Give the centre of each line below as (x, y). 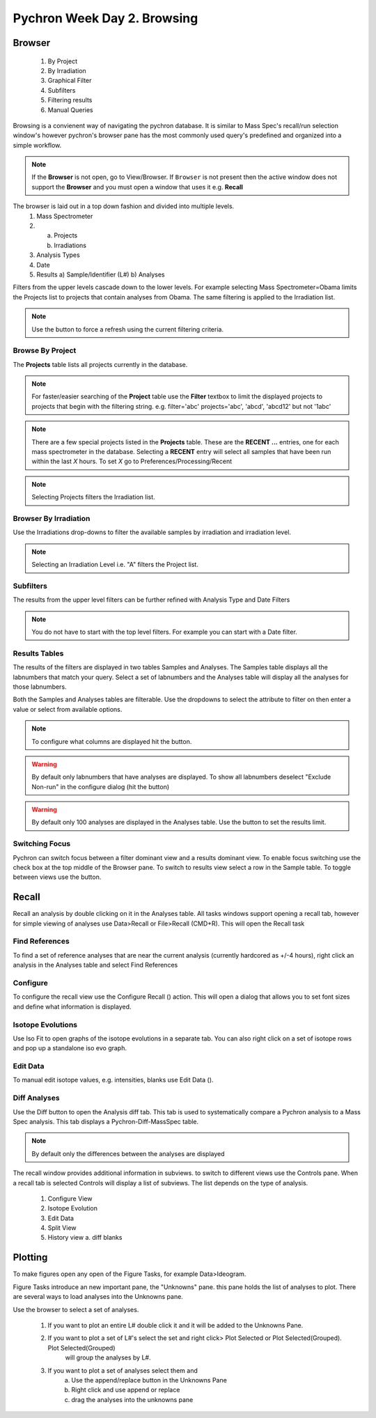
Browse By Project (45, 350)
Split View (62, 1228)
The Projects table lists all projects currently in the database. (100, 364)
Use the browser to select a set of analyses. (76, 1309)
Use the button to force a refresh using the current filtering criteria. (128, 329)
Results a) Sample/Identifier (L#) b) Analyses (101, 274)
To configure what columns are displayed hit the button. (112, 741)
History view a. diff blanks (85, 1238)
